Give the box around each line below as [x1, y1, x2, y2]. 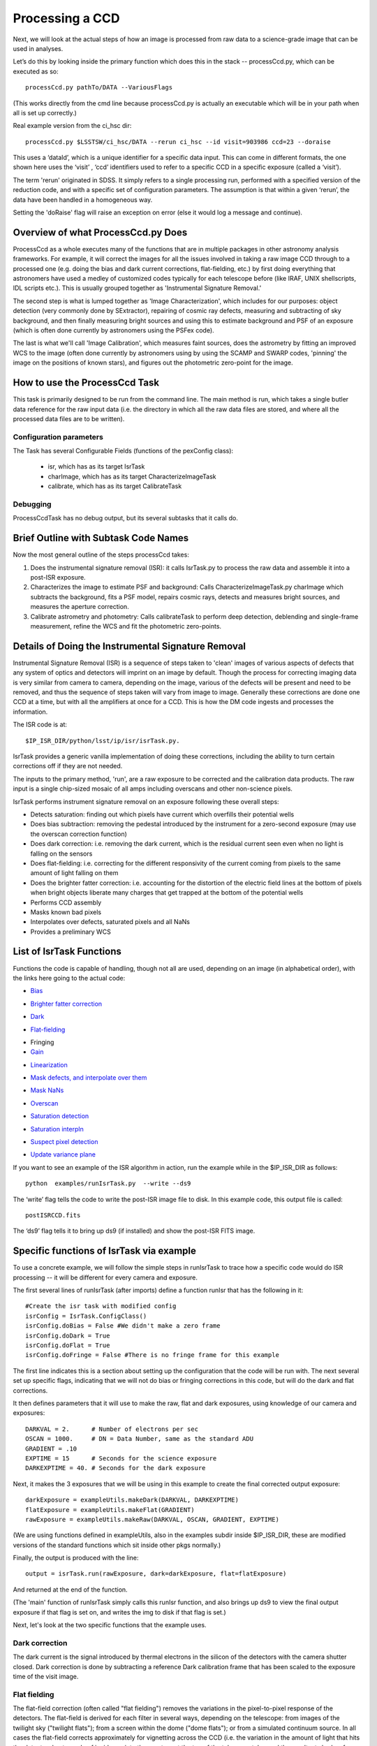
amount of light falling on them [30, 869, 119, 877]
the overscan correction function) [30, 830, 127, 838]
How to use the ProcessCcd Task [13, 377, 160, 389]
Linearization [30, 1060, 68, 1069]
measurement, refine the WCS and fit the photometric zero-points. [30, 622, 222, 630]
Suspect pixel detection [30, 1138, 98, 1146]
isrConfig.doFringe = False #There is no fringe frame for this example [25, 1351, 279, 1359]
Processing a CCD [13, 10, 120, 26]
